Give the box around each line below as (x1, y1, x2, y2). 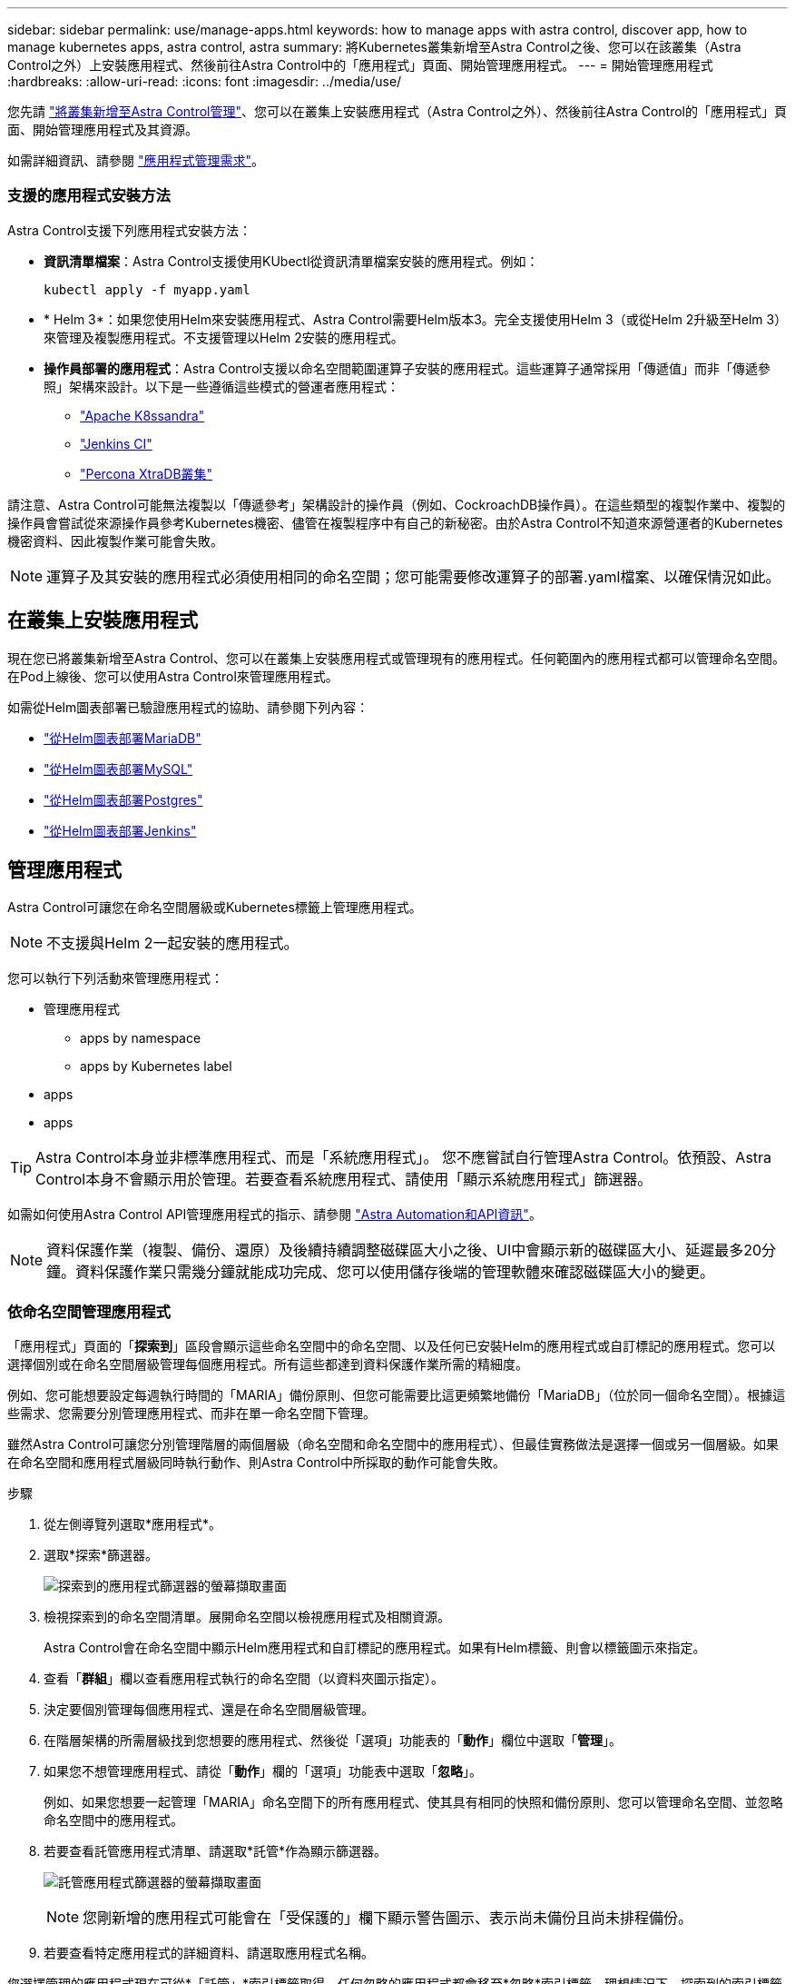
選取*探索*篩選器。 (44, 1547, 159, 1563)
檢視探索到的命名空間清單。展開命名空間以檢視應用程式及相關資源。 (44, 1609, 450, 1625)
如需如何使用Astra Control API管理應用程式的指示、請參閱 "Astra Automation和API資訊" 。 (7, 1206, 542, 1223)
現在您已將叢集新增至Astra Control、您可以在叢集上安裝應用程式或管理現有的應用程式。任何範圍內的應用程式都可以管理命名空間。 (7, 650, 785, 666)
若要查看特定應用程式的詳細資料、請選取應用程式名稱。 (44, 1945, 374, 1961)
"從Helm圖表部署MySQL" (44, 760, 193, 777)
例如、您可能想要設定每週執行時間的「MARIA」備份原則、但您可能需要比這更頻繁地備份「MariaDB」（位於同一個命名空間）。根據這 (7, 1387, 786, 1404)
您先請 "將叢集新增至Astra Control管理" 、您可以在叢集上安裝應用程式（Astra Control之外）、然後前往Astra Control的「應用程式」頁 (7, 104, 787, 119)
